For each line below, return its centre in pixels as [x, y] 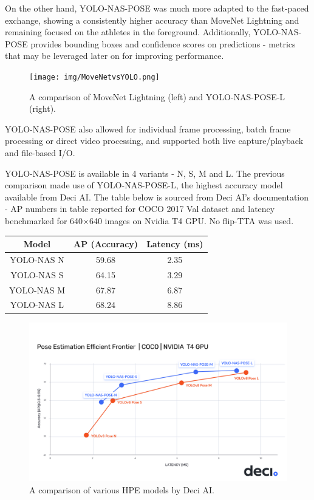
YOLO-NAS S [37, 274]
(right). [43, 108]
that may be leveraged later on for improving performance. [114, 56]
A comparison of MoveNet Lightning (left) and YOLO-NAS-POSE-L [157, 96]
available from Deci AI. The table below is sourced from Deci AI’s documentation [157, 197]
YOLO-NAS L [37, 305]
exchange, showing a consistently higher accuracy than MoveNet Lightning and [152, 20]
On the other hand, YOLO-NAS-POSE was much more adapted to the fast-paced [157, 8]
